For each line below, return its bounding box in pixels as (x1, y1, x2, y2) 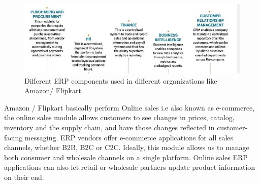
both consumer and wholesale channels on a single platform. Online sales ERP (4, 152, 248, 162)
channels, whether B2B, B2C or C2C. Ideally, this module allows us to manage (4, 142, 249, 153)
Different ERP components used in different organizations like (24, 75, 217, 86)
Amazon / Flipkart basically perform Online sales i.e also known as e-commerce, (4, 102, 255, 113)
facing (4, 132, 23, 142)
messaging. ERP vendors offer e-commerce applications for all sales (24, 132, 234, 142)
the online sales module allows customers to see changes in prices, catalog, (4, 112, 235, 123)
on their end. (4, 172, 44, 182)
